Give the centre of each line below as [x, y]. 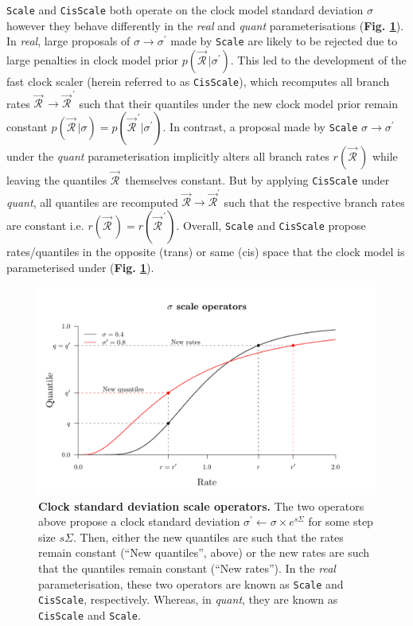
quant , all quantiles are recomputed [92, 202]
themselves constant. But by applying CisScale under [257, 180]
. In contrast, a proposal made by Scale [260, 126]
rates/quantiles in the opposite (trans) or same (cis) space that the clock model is [206, 252]
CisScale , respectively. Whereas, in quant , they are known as [188, 599]
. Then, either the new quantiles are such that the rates [208, 537]
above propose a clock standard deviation [139, 521]
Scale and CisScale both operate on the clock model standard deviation [185, 10]
